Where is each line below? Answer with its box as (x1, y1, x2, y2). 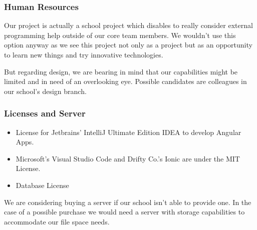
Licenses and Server (4, 107, 86, 119)
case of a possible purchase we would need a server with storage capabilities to (4, 206, 245, 217)
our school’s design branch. (4, 85, 87, 96)
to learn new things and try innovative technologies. (4, 49, 163, 59)
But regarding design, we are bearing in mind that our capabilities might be (4, 66, 238, 76)
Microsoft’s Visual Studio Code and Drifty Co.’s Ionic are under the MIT (16, 153, 240, 163)
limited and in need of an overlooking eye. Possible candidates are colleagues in (4, 76, 247, 86)
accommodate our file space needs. (4, 216, 110, 226)
